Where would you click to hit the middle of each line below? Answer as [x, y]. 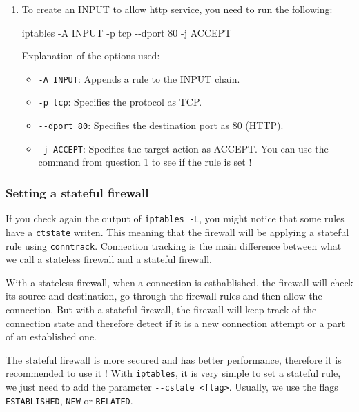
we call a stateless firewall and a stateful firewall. [109, 259]
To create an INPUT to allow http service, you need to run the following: [177, 9]
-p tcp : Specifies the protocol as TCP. [120, 102]
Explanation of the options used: [91, 56]
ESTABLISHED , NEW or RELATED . [69, 400]
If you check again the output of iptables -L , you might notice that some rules [175, 218]
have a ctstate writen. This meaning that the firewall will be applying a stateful [177, 232]
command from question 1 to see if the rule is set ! [145, 162]
